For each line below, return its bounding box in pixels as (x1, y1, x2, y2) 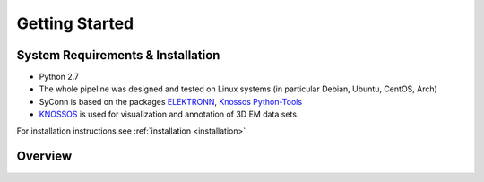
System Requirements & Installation (16, 48, 220, 63)
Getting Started (16, 13, 134, 33)
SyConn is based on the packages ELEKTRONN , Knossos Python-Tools (39, 96, 303, 107)
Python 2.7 (39, 72, 80, 82)
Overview (16, 149, 73, 164)
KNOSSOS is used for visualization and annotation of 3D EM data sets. (39, 108, 299, 120)
